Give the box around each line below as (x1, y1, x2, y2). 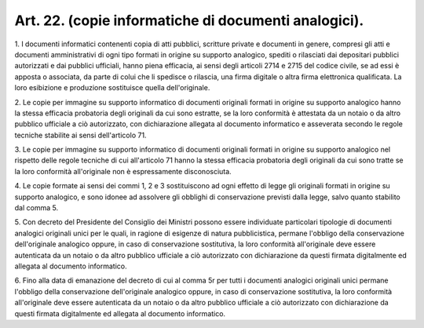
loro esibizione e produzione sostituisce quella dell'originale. (14, 83, 210, 93)
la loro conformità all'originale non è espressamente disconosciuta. (14, 166, 232, 176)
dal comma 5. (14, 203, 59, 213)
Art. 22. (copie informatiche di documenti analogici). (14, 12, 364, 29)
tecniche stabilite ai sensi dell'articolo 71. (14, 130, 147, 140)
